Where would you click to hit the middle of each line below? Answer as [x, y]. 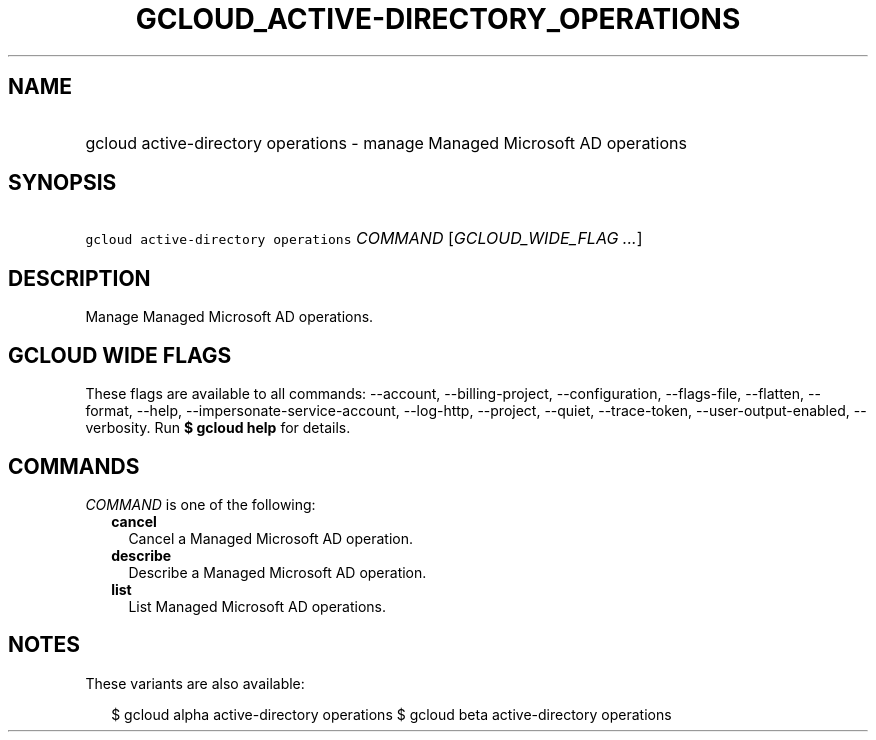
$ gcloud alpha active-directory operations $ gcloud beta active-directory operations [391, 714]
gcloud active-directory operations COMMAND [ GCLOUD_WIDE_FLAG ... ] [364, 238]
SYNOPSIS [62, 183]
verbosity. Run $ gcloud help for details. [218, 428]
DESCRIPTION [79, 278]
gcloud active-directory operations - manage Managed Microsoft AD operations [386, 142]
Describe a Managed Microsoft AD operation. [277, 572]
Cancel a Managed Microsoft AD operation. [271, 538]
